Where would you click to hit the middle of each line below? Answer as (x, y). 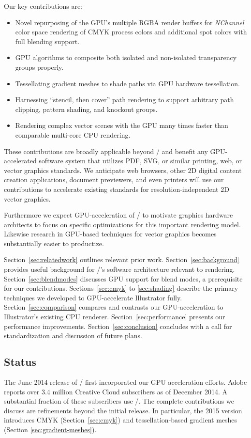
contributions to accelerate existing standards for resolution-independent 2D (117, 189)
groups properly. (39, 67)
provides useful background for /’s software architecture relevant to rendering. (119, 269)
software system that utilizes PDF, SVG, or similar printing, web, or (140, 161)
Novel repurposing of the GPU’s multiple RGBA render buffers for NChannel (130, 22)
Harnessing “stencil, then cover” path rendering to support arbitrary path (125, 100)
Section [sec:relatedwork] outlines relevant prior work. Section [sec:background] (122, 259)
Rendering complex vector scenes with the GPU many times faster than (122, 125)
